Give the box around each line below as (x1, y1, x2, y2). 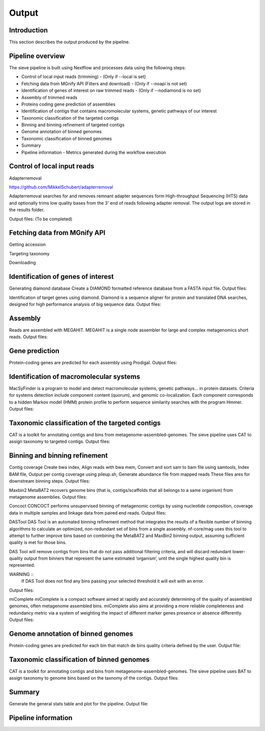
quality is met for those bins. (9, 540, 67, 545)
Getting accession (9, 242, 46, 247)
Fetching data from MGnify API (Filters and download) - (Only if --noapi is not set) (21, 81, 187, 86)
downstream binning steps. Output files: (9, 478, 90, 484)
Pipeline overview (9, 52, 65, 60)
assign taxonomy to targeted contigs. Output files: (9, 438, 110, 444)
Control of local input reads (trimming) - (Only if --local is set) (21, 74, 146, 80)
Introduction (9, 26, 48, 34)
